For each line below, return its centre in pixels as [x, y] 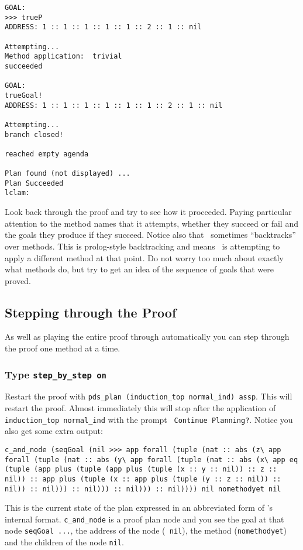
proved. [18, 280]
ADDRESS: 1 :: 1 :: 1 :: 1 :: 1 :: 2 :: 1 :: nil [103, 27]
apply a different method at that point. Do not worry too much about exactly [144, 257]
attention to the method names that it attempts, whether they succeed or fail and [151, 223]
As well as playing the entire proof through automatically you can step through [147, 337]
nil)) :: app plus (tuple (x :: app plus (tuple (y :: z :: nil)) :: [143, 479]
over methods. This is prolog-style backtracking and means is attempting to [142, 246]
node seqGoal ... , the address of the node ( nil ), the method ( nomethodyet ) [146, 530]
